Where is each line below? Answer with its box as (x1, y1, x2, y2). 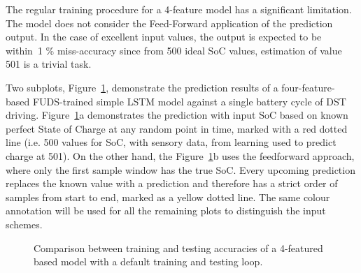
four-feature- (281, 80, 335, 94)
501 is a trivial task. (6, 57, 92, 71)
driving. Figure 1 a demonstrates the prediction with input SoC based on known (6, 108, 348, 122)
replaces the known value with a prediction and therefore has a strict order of (6, 176, 338, 191)
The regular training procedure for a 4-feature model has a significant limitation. (6, 2, 352, 16)
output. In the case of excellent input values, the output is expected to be (6, 29, 322, 44)
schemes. (6, 216, 43, 231)
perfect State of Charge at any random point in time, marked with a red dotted (6, 121, 348, 135)
